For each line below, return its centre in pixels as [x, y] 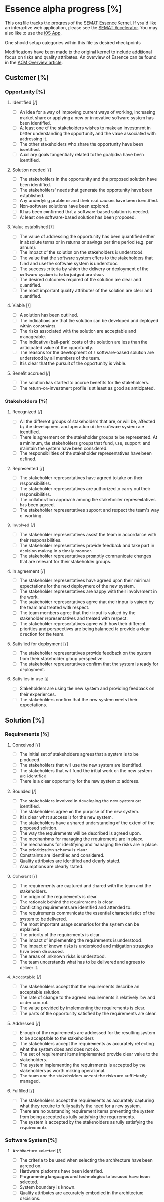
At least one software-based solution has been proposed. [78, 217]
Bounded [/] [24, 791]
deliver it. [29, 967]
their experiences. [38, 694]
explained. [30, 929]
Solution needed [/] [32, 170]
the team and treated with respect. [54, 608]
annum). [28, 247]
